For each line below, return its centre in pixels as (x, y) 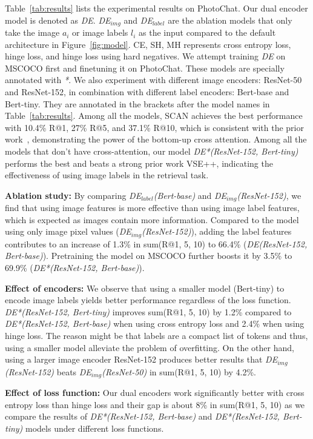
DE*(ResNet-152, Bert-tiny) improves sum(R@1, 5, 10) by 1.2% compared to (148, 311)
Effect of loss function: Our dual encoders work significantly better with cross (155, 393)
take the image (32, 32)
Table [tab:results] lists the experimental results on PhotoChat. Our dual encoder (156, 8)
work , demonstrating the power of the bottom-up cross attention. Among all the (156, 139)
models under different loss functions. (95, 428)
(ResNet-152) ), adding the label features (217, 231)
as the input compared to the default (207, 32)
